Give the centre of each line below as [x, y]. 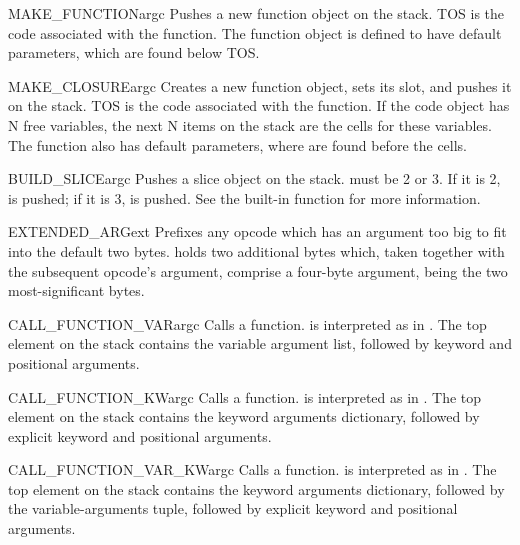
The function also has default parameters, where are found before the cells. [238, 144]
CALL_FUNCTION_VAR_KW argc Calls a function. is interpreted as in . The [252, 469]
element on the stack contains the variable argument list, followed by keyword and [260, 343]
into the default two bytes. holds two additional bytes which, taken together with [256, 250]
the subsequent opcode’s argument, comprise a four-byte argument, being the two [258, 270]
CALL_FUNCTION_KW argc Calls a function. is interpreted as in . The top [245, 396]
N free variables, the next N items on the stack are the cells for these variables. [250, 124]
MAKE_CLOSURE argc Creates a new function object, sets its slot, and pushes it [260, 85]
